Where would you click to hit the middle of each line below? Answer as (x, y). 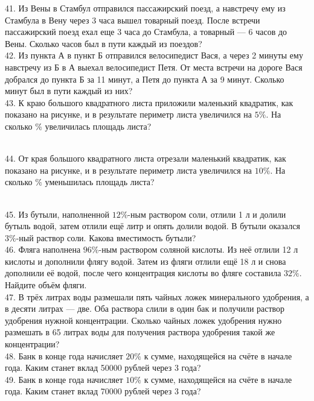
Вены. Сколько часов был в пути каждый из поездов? (104, 43)
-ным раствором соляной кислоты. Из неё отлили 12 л (198, 249)
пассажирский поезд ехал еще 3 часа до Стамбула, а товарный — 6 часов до (146, 32)
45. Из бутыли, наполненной (57, 214)
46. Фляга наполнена (43, 249)
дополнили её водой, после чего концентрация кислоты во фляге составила (143, 273)
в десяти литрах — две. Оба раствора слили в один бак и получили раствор (145, 308)
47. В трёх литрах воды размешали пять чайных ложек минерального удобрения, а (157, 296)
